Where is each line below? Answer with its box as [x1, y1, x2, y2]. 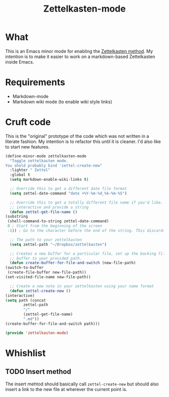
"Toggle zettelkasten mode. [10, 158, 69, 163]
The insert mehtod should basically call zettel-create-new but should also [5, 381, 159, 387]
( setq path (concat [5, 297, 46, 303]
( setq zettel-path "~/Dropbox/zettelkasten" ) [10, 242, 107, 247]
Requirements [5, 77, 65, 88]
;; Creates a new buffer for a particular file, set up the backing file [10, 251, 167, 256]
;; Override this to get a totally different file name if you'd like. [10, 200, 163, 205]
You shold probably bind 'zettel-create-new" [5, 163, 102, 168]
